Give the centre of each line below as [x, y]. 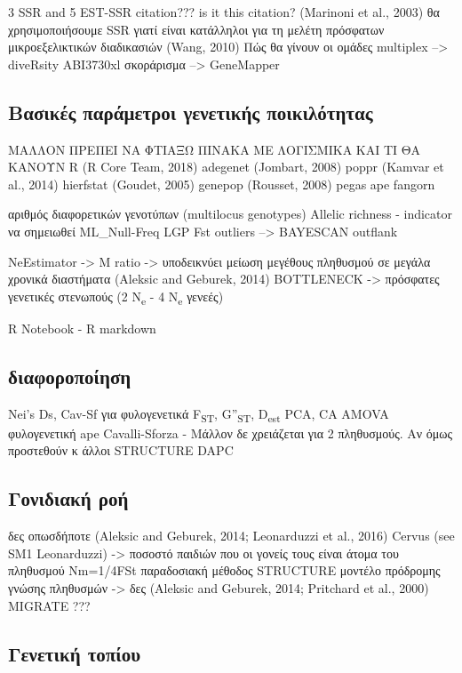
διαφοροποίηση [70, 376]
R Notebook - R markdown [82, 328]
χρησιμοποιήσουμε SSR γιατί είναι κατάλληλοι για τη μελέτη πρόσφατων [196, 29]
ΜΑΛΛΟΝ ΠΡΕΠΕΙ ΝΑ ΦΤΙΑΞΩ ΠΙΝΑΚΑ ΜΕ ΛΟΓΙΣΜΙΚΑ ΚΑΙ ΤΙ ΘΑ [215, 149]
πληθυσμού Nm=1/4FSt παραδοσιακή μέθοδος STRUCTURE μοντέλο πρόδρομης [224, 570]
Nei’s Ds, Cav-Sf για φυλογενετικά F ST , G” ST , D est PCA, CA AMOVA [199, 414]
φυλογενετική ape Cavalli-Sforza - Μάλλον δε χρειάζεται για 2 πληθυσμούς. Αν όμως [231, 433]
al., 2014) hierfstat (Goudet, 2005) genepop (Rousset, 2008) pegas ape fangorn [222, 184]
